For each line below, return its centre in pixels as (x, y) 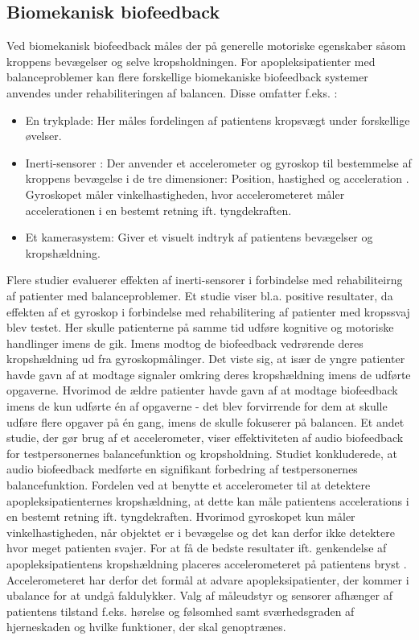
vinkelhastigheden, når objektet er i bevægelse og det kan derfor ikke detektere (201, 532)
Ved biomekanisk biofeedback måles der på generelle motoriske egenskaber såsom (206, 45)
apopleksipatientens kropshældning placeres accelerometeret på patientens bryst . (207, 564)
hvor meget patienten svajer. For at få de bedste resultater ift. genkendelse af (197, 548)
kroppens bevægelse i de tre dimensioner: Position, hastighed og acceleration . (217, 178)
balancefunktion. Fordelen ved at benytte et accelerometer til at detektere (189, 485)
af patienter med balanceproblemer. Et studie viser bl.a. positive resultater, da (200, 295)
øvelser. (43, 136)
